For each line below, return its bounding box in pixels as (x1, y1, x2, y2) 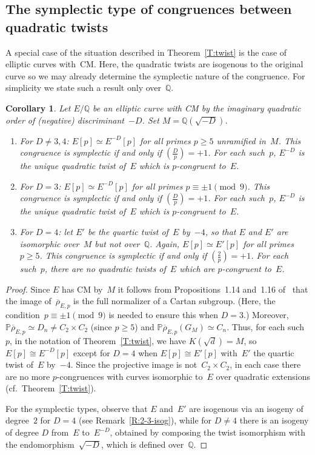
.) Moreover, (244, 308, 289, 321)
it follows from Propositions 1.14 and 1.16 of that (118, 282, 308, 295)
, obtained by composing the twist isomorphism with (110, 426, 305, 439)
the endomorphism (5, 437, 75, 450)
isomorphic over (19, 237, 79, 250)
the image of (5, 294, 51, 307)
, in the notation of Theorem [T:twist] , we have (10, 334, 187, 347)
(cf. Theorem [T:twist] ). (5, 382, 96, 394)
